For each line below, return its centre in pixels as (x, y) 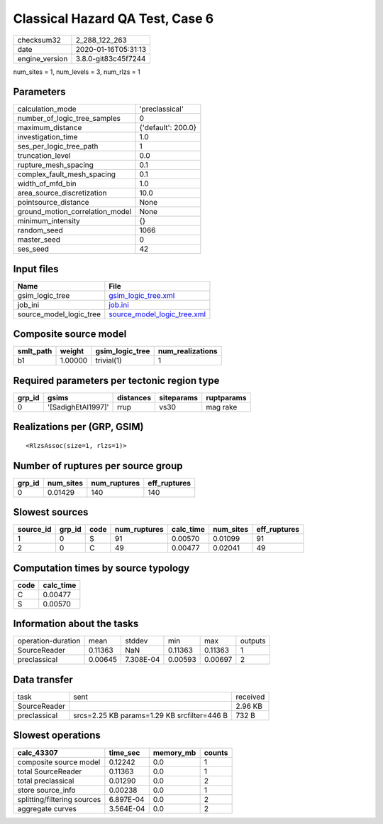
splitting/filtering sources (59, 799)
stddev (137, 641)
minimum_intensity (49, 221)
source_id (34, 530)
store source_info (46, 790)
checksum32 (39, 40)
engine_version (43, 58)
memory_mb (174, 752)
